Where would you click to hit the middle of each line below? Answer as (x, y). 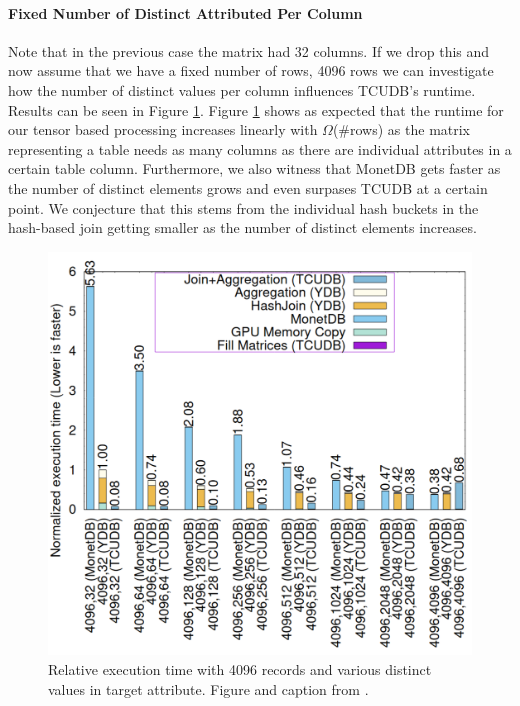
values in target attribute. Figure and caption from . (208, 688)
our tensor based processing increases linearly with (163, 129)
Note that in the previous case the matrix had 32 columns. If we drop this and (249, 50)
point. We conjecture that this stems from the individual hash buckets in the (243, 207)
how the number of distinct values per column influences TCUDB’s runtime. (242, 89)
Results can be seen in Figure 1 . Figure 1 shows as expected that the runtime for (256, 109)
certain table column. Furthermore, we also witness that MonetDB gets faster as (254, 168)
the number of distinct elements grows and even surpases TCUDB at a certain (248, 187)
